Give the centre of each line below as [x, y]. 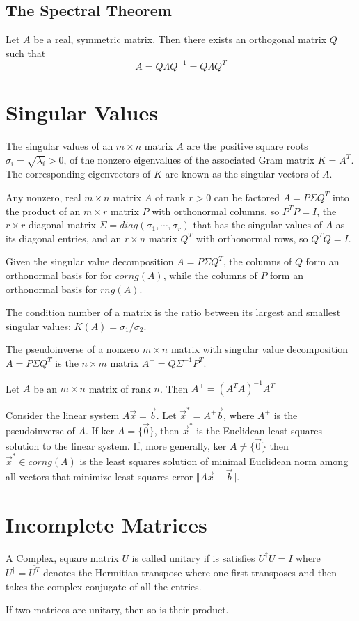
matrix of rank [120, 388]
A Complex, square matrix [62, 557]
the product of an [43, 211]
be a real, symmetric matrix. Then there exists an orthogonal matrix [180, 39]
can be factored [247, 197]
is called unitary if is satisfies [193, 557]
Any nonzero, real [43, 197]
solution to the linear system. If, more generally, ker [116, 445]
